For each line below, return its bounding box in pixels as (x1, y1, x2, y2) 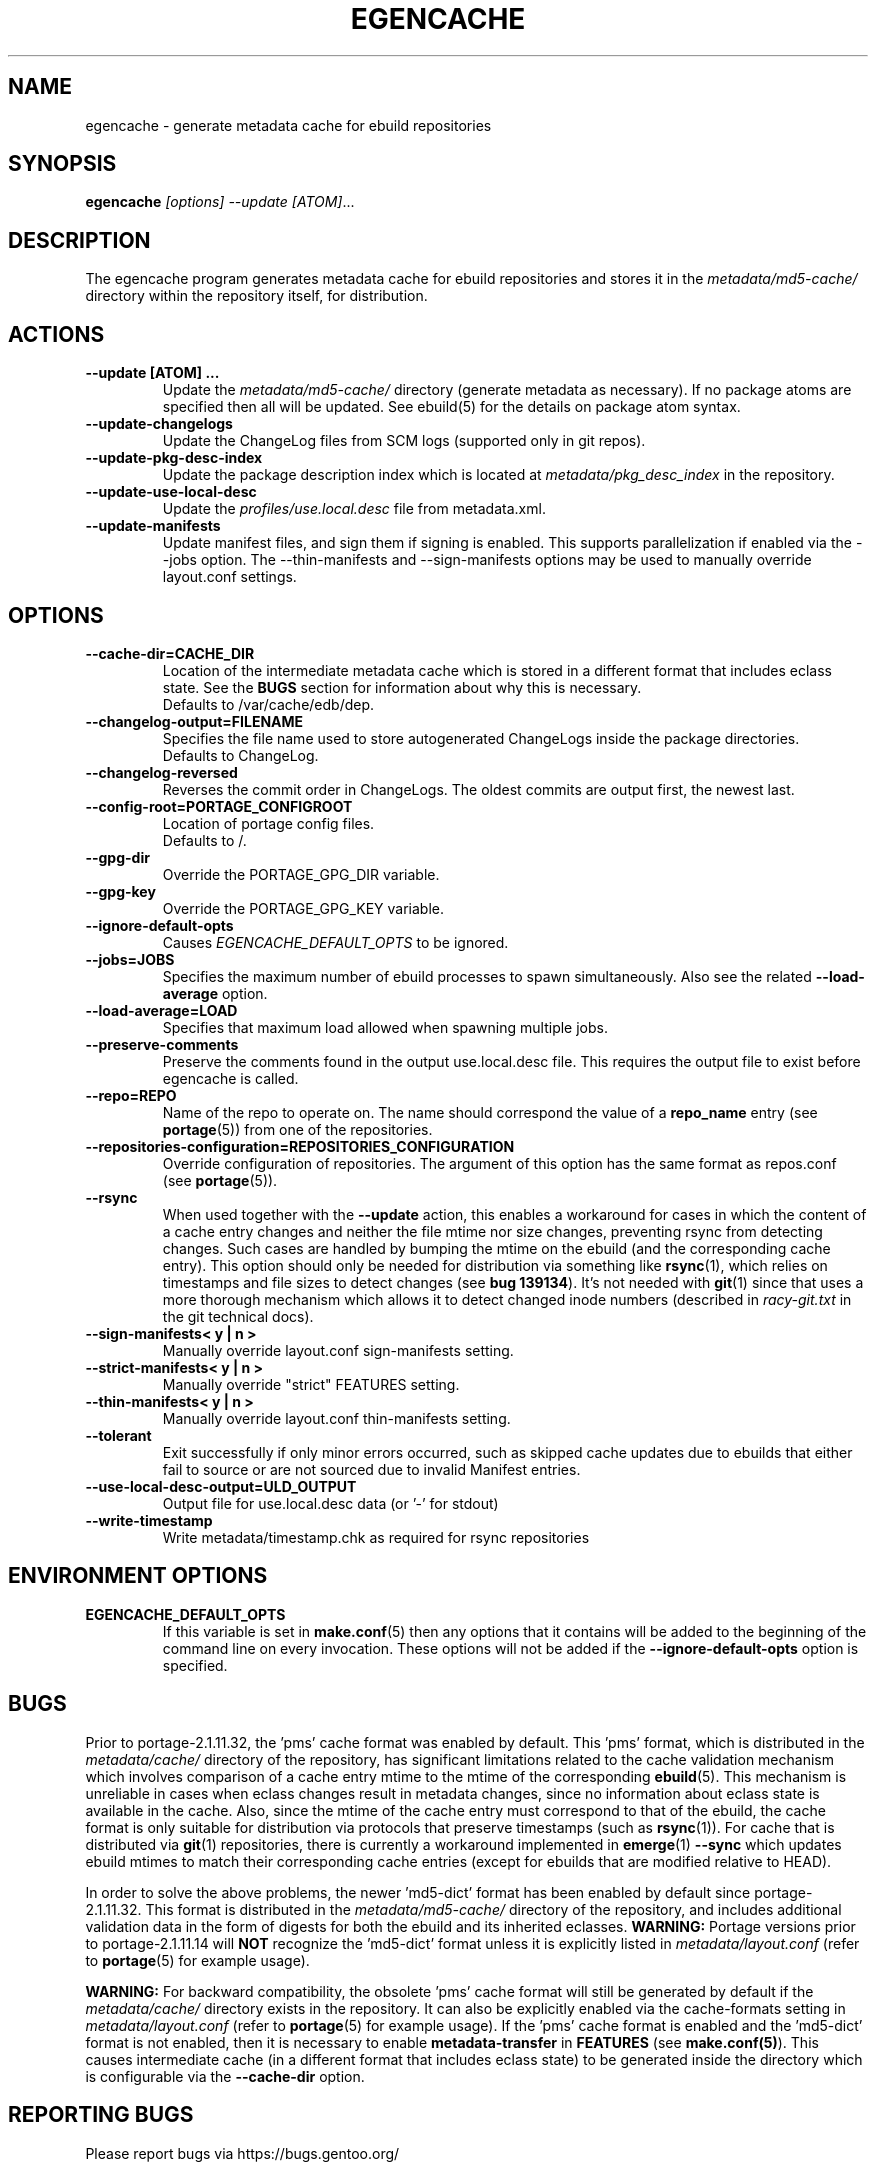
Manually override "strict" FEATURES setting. (162, 1375, 460, 1393)
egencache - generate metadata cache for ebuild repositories (85, 116, 492, 134)
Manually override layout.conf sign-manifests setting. (162, 1341, 514, 1359)
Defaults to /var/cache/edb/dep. (162, 695, 375, 713)
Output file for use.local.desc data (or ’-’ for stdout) (162, 1494, 499, 1512)
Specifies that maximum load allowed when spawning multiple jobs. (162, 1018, 608, 1036)
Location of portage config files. (162, 814, 375, 832)
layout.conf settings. (162, 568, 297, 586)
